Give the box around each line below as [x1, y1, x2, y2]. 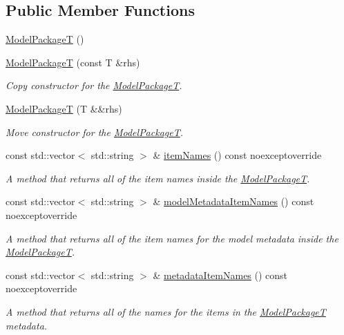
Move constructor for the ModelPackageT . [6, 124, 184, 139]
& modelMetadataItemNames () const [153, 194, 314, 209]
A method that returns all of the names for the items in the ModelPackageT [6, 304, 326, 318]
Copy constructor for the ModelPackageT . [6, 78, 182, 93]
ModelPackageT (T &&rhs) [6, 101, 122, 115]
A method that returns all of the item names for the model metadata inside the [6, 231, 338, 245]
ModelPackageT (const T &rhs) [6, 55, 140, 69]
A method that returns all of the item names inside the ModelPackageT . [6, 171, 310, 185]
